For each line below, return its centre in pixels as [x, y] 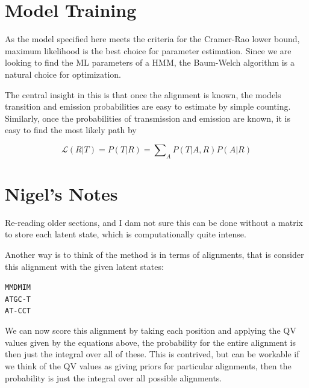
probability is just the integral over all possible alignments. [114, 377]
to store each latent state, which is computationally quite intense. [126, 234]
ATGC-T [18, 299]
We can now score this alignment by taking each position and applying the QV [151, 330]
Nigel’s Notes [61, 193]
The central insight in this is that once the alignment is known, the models [143, 94]
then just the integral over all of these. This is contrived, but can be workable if [152, 354]
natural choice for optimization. [63, 74]
